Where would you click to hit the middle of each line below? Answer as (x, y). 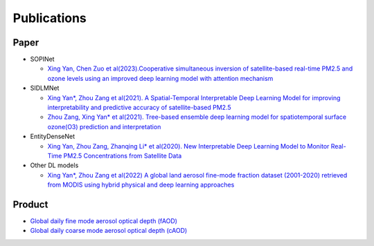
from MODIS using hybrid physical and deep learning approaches (141, 185)
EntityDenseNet (53, 136)
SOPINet (42, 59)
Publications (50, 18)
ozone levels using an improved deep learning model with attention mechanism (160, 78)
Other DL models (54, 165)
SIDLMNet (45, 88)
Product (30, 204)
